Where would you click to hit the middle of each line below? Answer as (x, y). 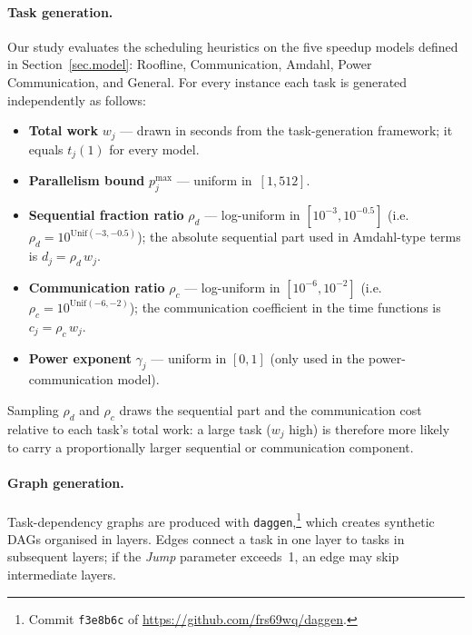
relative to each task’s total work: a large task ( (139, 428)
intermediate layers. (62, 575)
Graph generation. (66, 483)
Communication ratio (97, 287)
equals (46, 149)
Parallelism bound (87, 180)
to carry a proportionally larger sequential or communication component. (211, 447)
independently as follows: (77, 99)
